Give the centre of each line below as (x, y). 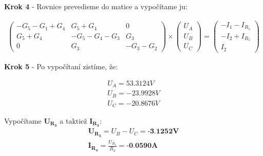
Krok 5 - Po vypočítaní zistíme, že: (61, 66)
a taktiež (73, 121)
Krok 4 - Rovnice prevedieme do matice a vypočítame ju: (96, 6)
